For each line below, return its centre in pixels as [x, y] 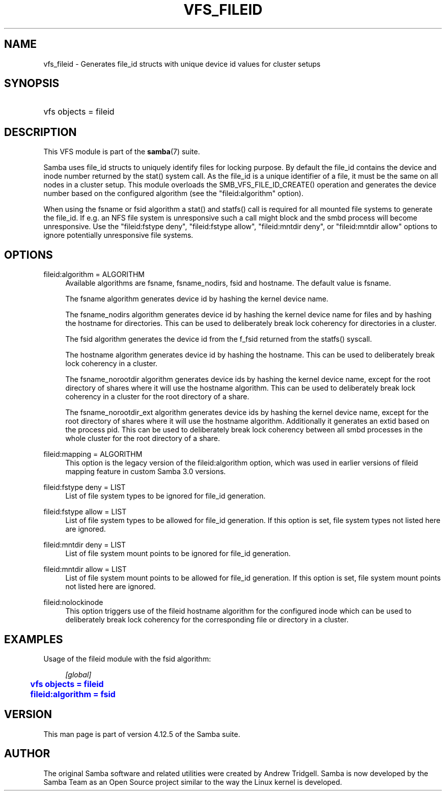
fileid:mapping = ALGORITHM [93, 454]
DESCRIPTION [40, 132]
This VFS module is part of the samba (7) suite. [122, 152]
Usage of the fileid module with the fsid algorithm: [127, 659]
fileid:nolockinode [73, 602]
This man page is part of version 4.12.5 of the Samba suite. [142, 734]
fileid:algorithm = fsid [73, 694]
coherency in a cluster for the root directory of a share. [157, 397]
